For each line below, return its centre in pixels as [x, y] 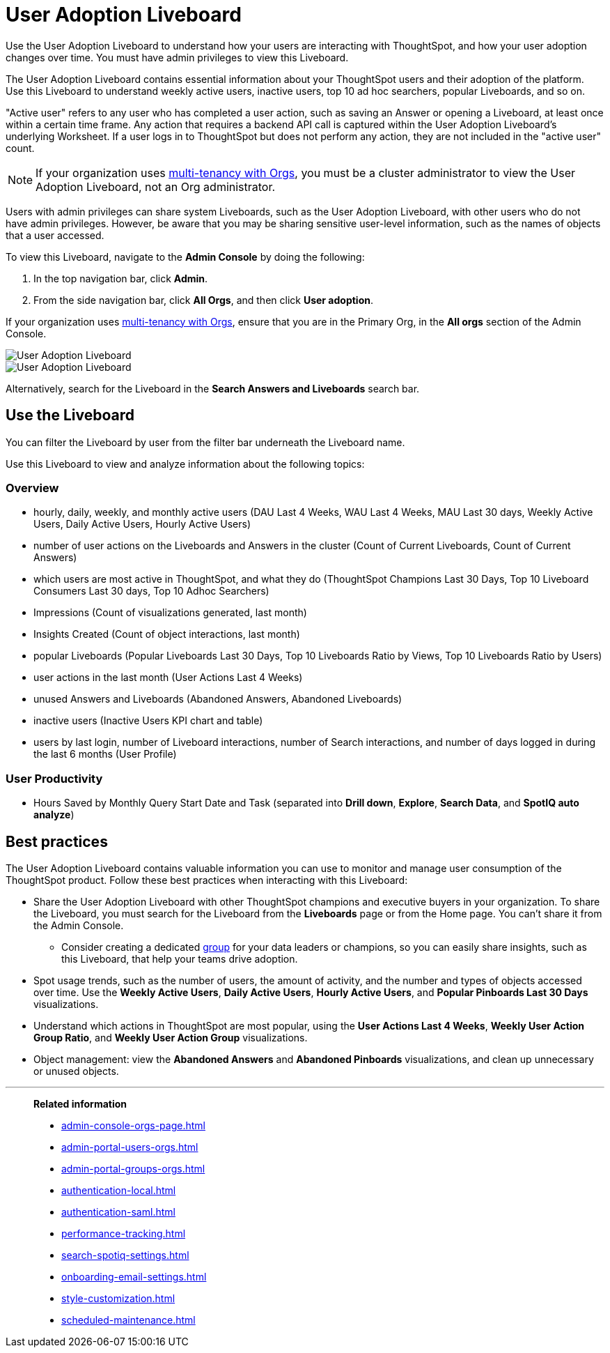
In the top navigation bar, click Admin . [121, 278]
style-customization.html [118, 1298]
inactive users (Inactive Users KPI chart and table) [148, 721]
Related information [80, 1103]
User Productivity [54, 778]
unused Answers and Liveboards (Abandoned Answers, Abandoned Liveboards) [218, 699]
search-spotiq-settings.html [125, 1255]
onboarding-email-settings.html [134, 1276]
